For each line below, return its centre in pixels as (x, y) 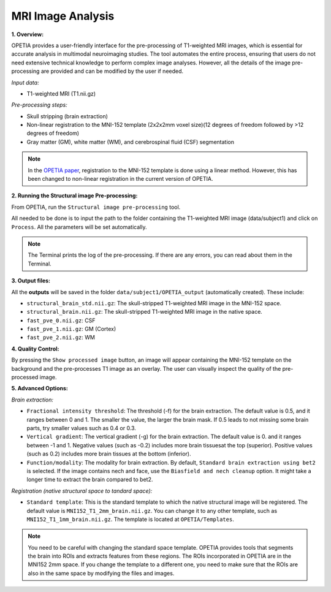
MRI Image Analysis (63, 16)
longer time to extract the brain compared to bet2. (90, 480)
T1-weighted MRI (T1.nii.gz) (61, 93)
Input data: (25, 82)
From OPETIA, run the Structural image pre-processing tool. (96, 207)
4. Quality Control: (35, 349)
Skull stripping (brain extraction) (67, 116)
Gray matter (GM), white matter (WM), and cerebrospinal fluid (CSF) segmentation (130, 142)
